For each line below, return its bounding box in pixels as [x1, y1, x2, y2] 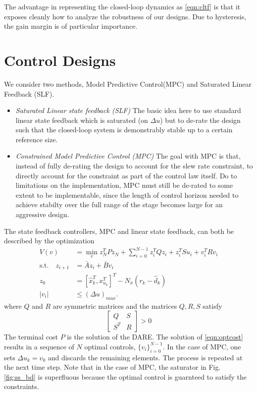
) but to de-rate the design [160, 114, 241, 125]
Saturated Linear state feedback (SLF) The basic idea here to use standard [15, 105, 241, 115]
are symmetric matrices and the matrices [52, 300, 177, 311]
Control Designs [4, 50, 116, 70]
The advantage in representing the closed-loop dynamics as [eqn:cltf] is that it [4, 1, 241, 11]
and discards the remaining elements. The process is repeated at [48, 352, 243, 362]
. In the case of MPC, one [162, 341, 241, 351]
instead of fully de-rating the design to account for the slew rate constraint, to [15, 161, 253, 171]
